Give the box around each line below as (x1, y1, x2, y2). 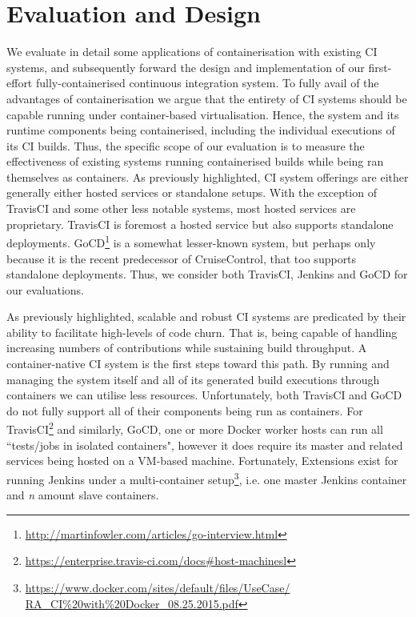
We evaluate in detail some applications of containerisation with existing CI (6, 43, 378, 60)
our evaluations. (6, 281, 84, 298)
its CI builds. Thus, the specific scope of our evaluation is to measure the (6, 137, 365, 154)
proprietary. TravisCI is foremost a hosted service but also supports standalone (6, 215, 394, 232)
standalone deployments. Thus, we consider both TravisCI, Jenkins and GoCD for (6, 266, 408, 282)
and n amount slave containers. (6, 487, 159, 503)
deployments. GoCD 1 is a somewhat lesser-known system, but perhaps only (6, 232, 376, 250)
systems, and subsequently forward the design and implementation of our (6, 58, 365, 75)
